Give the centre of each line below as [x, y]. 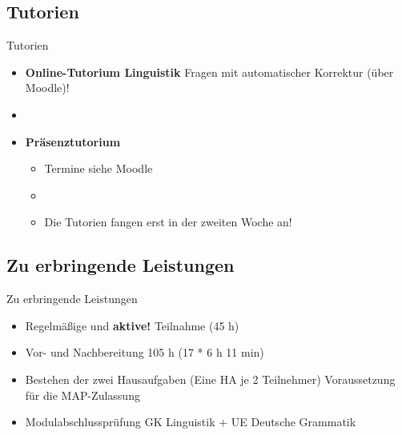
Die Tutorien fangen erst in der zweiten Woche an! [168, 222]
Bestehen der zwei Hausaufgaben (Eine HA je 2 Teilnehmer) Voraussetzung [210, 379]
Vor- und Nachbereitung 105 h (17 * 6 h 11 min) [145, 352]
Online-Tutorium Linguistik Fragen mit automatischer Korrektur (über [209, 72]
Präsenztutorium [73, 141]
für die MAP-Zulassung [82, 395]
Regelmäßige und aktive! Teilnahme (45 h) [132, 325]
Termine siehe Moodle [98, 168]
